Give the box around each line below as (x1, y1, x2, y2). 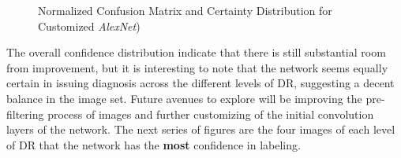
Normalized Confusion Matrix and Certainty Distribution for (38, 2, 332, 18)
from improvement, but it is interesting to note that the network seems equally (6, 59, 388, 75)
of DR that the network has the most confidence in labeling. (6, 136, 301, 152)
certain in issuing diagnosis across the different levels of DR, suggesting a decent (6, 75, 395, 91)
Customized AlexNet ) (38, 17, 141, 34)
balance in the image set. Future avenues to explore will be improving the (6, 90, 362, 106)
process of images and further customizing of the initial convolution (47, 105, 374, 122)
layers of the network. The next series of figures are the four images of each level (6, 121, 395, 138)
